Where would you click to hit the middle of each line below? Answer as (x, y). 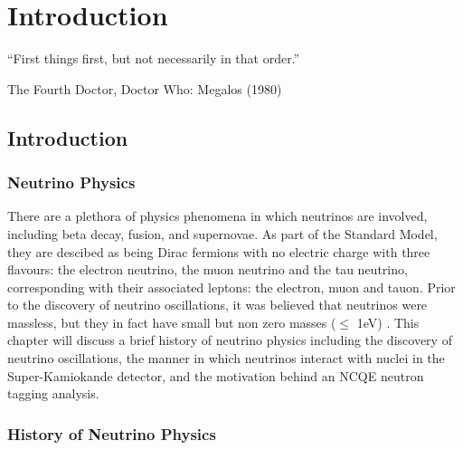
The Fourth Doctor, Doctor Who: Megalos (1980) (145, 88)
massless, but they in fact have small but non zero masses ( (172, 322)
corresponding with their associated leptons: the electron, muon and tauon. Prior (231, 287)
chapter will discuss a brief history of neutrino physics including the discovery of (230, 340)
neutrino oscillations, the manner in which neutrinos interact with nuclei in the (226, 358)
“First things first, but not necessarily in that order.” (154, 58)
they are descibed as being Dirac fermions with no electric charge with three (219, 251)
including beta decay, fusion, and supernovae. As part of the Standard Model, (222, 233)
